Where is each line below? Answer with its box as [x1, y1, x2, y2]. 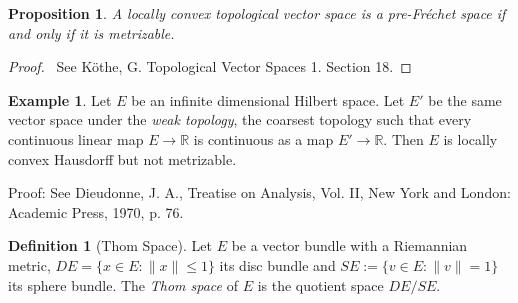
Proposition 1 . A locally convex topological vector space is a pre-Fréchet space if [8, 3, 506, 23]
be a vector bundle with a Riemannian [231, 235, 468, 256]
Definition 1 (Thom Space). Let [8, 235, 212, 256]
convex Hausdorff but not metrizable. [8, 148, 237, 169]
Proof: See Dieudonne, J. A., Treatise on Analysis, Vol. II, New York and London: [8, 182, 511, 203]
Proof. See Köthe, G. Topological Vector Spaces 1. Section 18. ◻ [8, 56, 412, 77]
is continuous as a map [193, 128, 334, 149]
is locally [443, 128, 498, 149]
